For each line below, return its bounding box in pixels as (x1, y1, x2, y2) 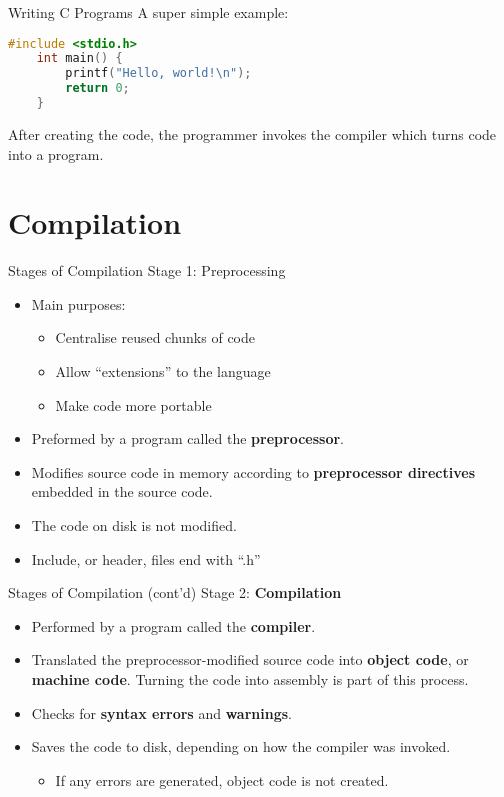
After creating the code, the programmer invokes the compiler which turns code (8, 123, 497, 144)
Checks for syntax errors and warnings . (31, 702, 292, 723)
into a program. (8, 143, 104, 164)
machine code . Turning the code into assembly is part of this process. (31, 669, 469, 689)
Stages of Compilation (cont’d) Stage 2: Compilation (8, 582, 342, 603)
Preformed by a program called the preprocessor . (31, 428, 344, 449)
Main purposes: (31, 293, 126, 314)
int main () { (36, 51, 123, 66)
